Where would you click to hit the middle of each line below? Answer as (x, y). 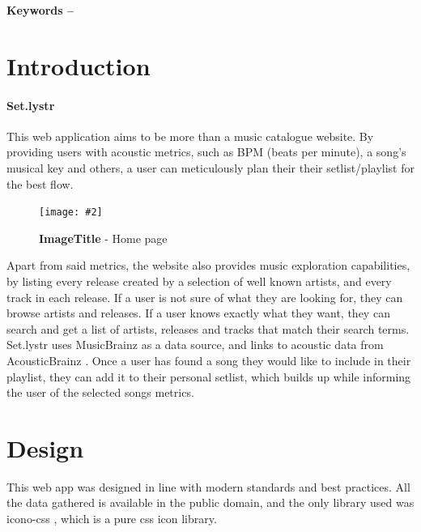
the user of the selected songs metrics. (100, 392)
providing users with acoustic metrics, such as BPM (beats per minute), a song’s (206, 152)
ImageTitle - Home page (103, 238)
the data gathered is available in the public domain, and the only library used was (210, 502)
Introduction (79, 65)
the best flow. (40, 183)
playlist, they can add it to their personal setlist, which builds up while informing (209, 376)
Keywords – (40, 10)
